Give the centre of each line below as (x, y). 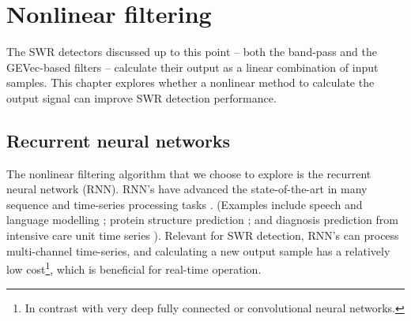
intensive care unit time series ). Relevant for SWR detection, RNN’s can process (203, 235)
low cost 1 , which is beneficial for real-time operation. (134, 268)
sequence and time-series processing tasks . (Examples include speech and (185, 204)
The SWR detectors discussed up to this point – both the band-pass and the (192, 52)
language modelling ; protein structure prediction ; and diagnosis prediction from (202, 220)
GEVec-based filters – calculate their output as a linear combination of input (192, 67)
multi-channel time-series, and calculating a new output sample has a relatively (198, 250)
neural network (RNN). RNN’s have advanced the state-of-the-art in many (187, 189)
